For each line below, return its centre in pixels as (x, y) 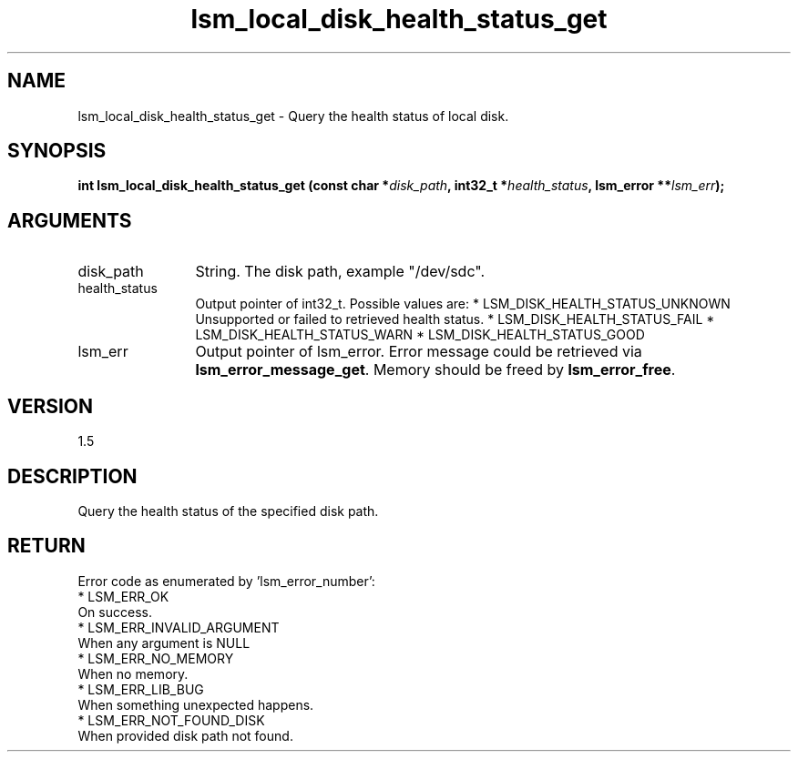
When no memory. (133, 673)
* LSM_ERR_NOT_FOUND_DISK (171, 720)
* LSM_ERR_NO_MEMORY (156, 658)
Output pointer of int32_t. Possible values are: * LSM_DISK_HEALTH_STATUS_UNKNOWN (463, 304)
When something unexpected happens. (196, 704)
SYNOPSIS (57, 151)
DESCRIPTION (72, 476)
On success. (115, 612)
